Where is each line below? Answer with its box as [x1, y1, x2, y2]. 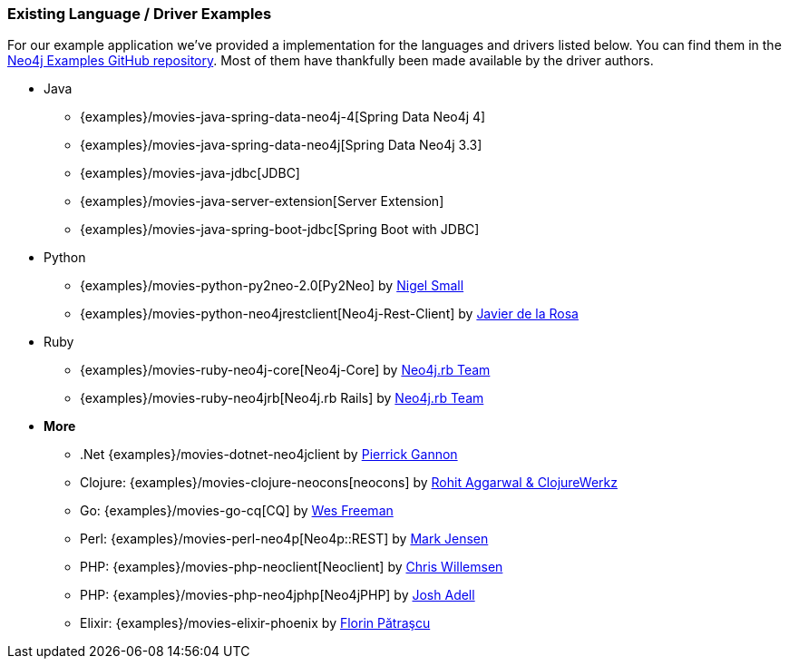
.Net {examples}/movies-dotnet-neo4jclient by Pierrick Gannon [80, 446, 458, 463]
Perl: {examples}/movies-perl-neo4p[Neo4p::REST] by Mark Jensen [80, 531, 489, 547]
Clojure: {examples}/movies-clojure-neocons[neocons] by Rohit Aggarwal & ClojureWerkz [80, 475, 618, 491]
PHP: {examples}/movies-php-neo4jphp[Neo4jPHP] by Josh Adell [80, 587, 475, 603]
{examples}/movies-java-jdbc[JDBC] [80, 165, 300, 181]
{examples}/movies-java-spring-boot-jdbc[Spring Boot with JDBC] [80, 221, 480, 238]
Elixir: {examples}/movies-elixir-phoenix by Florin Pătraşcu [80, 615, 431, 632]
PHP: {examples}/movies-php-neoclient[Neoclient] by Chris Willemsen [80, 559, 503, 575]
